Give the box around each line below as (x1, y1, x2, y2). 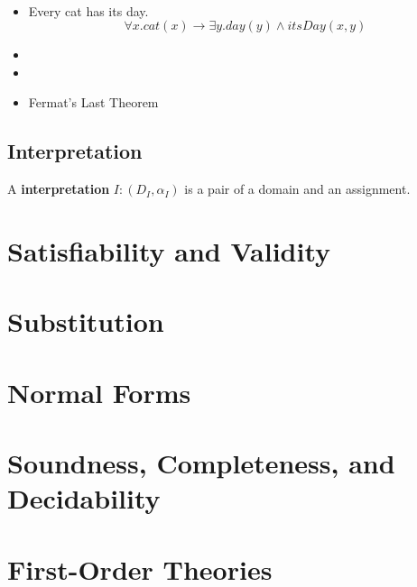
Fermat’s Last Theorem (28, 93, 159, 112)
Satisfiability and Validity (7, 232, 331, 269)
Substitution (7, 303, 164, 340)
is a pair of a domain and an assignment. (184, 179, 411, 198)
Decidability (7, 480, 161, 517)
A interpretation (7, 179, 110, 198)
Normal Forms (7, 373, 191, 410)
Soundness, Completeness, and (7, 445, 395, 482)
